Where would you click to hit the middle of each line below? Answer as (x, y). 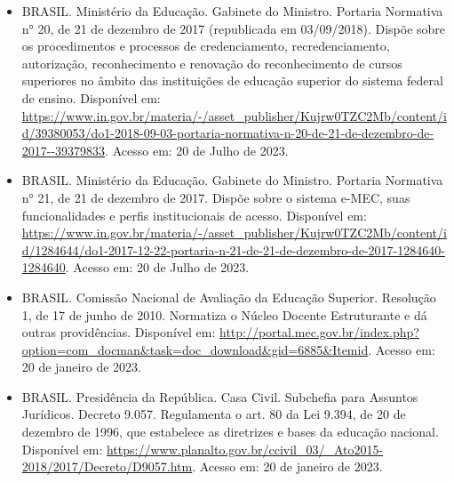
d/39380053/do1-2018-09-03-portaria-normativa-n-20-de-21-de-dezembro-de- (228, 133)
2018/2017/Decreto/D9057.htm (107, 466)
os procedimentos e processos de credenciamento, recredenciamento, (206, 46)
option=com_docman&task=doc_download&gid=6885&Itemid (195, 349)
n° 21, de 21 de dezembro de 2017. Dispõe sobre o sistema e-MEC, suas (216, 197)
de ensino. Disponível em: (91, 97)
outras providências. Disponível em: (119, 332)
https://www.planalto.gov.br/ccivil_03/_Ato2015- (245, 449)
